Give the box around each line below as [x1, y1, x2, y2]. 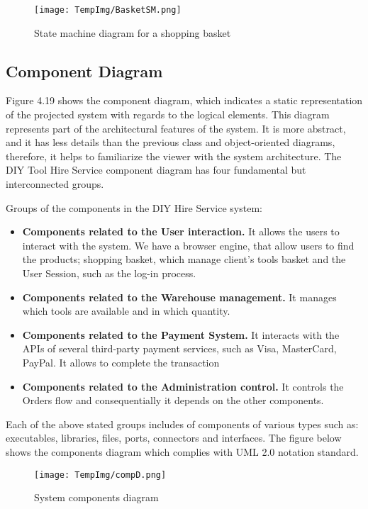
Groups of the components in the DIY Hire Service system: [6, 200, 262, 215]
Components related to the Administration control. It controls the [22, 379, 344, 393]
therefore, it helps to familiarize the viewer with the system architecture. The [6, 148, 342, 163]
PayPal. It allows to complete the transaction [22, 354, 220, 369]
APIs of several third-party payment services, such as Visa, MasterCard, [22, 341, 337, 356]
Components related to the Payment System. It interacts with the [22, 327, 340, 342]
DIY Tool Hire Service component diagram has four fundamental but [6, 162, 306, 177]
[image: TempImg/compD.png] [34, 469, 167, 480]
